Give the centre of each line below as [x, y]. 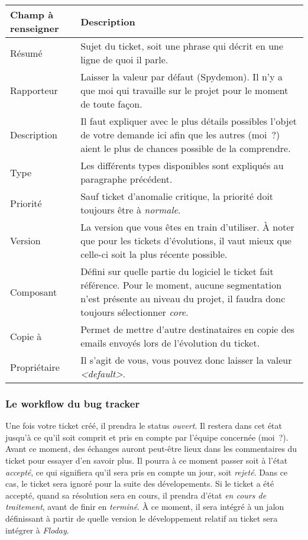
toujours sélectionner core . [134, 312]
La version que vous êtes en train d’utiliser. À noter [187, 227]
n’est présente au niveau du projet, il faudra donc [183, 298]
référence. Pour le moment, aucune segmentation [181, 285]
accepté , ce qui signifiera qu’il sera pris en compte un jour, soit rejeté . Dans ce [147, 472]
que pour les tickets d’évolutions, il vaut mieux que [186, 240]
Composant [34, 292]
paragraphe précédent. [127, 179]
